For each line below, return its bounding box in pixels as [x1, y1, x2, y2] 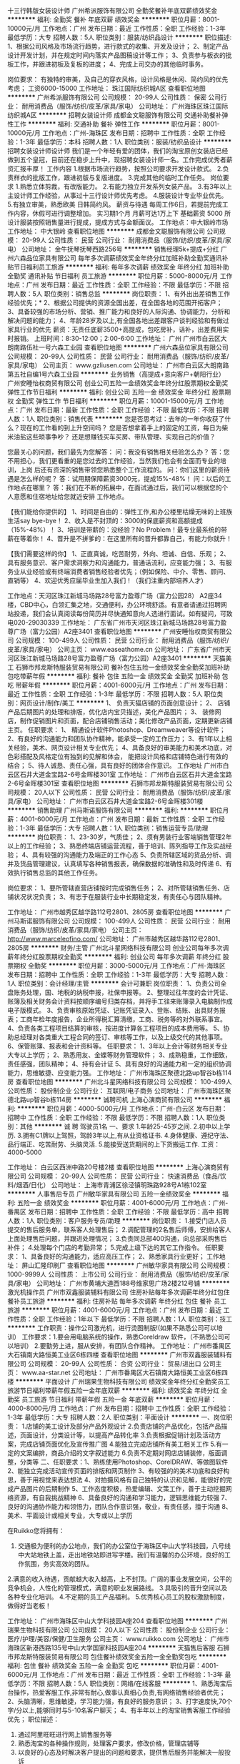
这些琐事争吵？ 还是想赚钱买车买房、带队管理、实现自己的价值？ [26, 432, 216, 441]
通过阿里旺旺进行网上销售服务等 [17, 1730, 112, 1738]
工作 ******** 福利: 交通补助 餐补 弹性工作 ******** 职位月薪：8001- [13, 120, 220, 128]
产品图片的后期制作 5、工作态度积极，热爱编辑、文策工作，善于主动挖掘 [13, 1485, 226, 1492]
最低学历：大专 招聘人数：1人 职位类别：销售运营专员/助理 [36, 824, 209, 832]
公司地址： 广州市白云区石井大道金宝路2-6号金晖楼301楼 [36, 797, 204, 806]
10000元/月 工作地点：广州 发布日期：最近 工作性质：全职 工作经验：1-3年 [7, 24, 226, 32]
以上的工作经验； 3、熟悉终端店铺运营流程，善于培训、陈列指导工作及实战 [7, 842, 226, 850]
